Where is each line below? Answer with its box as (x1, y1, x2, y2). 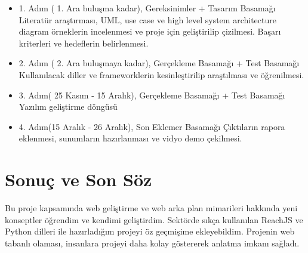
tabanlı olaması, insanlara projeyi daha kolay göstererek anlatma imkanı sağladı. (5, 236, 300, 249)
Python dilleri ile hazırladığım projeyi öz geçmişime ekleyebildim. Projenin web (5, 225, 295, 237)
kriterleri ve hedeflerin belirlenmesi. (19, 36, 149, 49)
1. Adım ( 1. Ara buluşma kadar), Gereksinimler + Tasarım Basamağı (19, 2, 276, 14)
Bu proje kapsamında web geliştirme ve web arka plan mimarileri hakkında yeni (5, 202, 298, 214)
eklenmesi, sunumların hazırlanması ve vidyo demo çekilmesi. (19, 132, 242, 144)
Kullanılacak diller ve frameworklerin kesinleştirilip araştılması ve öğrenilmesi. (19, 68, 304, 81)
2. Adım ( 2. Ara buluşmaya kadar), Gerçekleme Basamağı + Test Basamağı (19, 57, 300, 69)
